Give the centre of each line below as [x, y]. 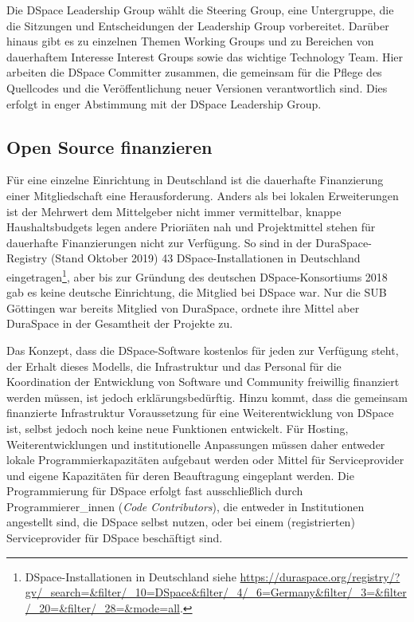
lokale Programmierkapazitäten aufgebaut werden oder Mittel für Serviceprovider [205, 460]
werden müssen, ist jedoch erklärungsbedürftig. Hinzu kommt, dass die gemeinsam [207, 397]
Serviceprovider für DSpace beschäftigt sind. [115, 538]
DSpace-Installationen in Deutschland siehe [131, 576]
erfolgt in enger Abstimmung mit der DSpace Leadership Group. [164, 103]
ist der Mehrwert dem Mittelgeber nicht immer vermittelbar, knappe [174, 211]
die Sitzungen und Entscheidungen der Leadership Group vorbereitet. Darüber [198, 25]
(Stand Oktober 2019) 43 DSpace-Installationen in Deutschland [205, 258]
